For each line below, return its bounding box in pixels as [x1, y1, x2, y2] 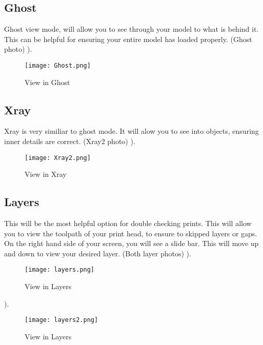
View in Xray [25, 169, 67, 179]
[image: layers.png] [25, 266, 95, 274]
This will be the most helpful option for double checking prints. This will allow [4, 218, 252, 229]
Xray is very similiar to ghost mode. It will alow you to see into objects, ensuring [4, 126, 259, 136]
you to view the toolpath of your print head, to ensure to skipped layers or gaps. [4, 228, 257, 238]
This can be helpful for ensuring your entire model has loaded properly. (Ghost [4, 33, 252, 44]
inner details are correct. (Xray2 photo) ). [4, 136, 135, 147]
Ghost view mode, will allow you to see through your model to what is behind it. [4, 24, 259, 34]
